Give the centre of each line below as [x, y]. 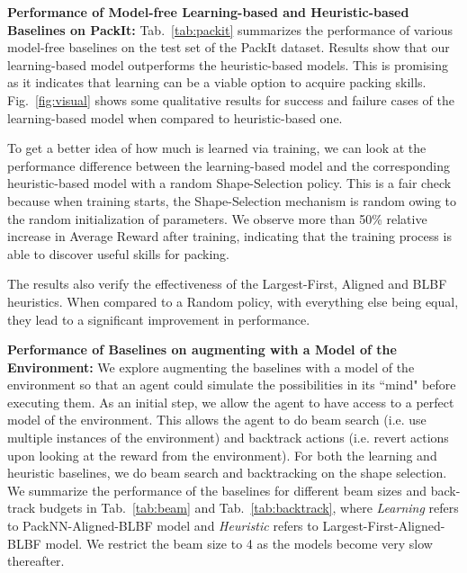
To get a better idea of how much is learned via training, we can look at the [217, 148]
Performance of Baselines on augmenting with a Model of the [202, 349]
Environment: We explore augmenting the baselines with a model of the [211, 367]
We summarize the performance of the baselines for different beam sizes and [217, 490]
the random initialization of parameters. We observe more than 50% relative [217, 218]
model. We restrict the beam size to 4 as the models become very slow [239, 543]
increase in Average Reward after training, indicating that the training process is [229, 236]
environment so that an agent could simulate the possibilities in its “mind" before [232, 385]
